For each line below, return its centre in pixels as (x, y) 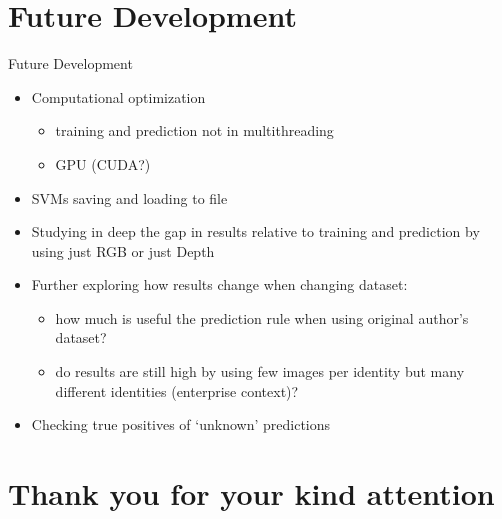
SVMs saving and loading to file (129, 197)
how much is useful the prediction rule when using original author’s (262, 317)
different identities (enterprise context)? (177, 390)
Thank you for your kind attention (251, 493)
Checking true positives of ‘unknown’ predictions (181, 424)
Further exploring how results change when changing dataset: (219, 284)
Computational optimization (118, 96)
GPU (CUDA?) (103, 163)
